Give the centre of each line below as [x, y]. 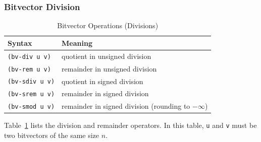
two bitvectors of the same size [52, 135]
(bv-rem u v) [29, 69]
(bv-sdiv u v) [31, 82]
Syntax [20, 43]
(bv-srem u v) [31, 94]
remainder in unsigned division [109, 68]
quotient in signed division [102, 81]
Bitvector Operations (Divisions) [108, 25]
